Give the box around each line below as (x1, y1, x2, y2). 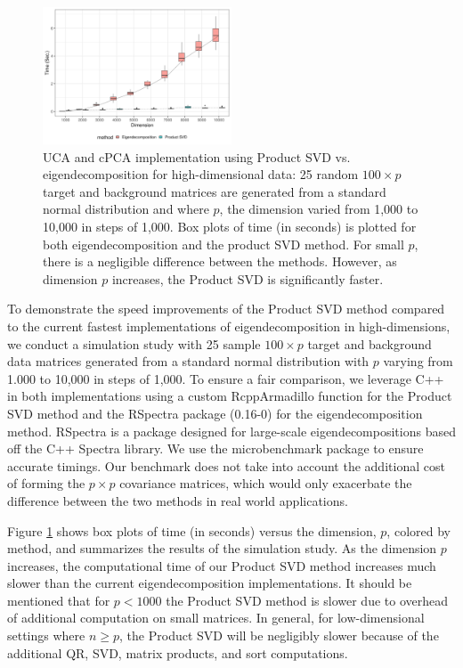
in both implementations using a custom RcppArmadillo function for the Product (7, 387, 452, 405)
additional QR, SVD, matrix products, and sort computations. (7, 643, 348, 662)
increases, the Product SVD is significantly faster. (111, 269, 384, 288)
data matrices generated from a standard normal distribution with (7, 352, 370, 371)
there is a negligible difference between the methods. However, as (43, 252, 397, 271)
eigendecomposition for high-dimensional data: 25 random (43, 165, 359, 183)
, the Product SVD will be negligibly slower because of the (119, 626, 439, 645)
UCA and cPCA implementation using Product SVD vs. (43, 147, 351, 166)
